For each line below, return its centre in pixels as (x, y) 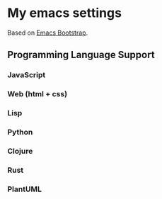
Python (20, 132)
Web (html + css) (37, 94)
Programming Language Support (81, 55)
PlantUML (25, 189)
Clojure (20, 151)
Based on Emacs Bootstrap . (48, 33)
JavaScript (27, 75)
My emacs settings (65, 13)
